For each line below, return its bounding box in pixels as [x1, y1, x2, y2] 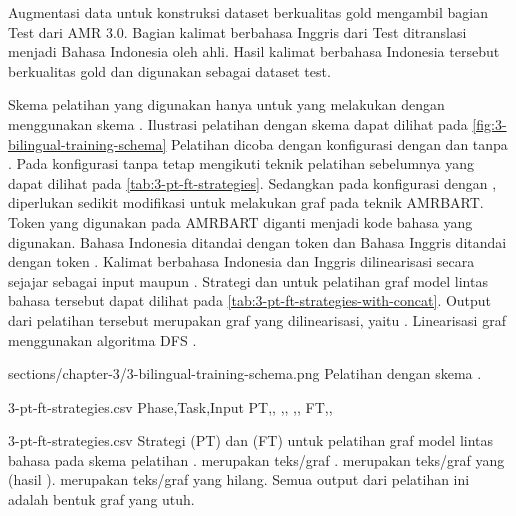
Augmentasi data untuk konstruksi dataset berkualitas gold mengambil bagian [8, 2, 489, 22]
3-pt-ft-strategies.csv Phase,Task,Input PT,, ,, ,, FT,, [8, 396, 333, 417]
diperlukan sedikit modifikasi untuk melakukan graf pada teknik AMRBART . [8, 192, 484, 213]
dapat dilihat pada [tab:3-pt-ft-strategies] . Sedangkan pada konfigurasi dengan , [8, 172, 497, 193]
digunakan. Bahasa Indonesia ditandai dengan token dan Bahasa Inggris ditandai [8, 231, 507, 252]
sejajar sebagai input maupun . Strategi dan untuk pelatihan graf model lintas [8, 270, 488, 291]
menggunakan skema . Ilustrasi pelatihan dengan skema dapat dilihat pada [8, 113, 468, 134]
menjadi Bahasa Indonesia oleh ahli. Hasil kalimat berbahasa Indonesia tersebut [8, 41, 500, 62]
